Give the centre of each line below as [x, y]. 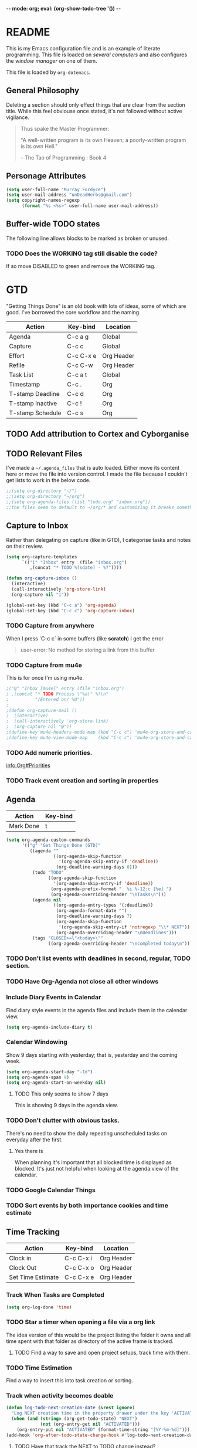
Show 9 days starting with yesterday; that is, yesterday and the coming [92, 1054]
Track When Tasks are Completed [55, 1295]
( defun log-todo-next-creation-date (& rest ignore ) [70, 1408]
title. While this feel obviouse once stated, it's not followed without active [94, 111]
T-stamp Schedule [35, 413]
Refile [17, 365]
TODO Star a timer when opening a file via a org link [81, 1322]
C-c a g [78, 337]
